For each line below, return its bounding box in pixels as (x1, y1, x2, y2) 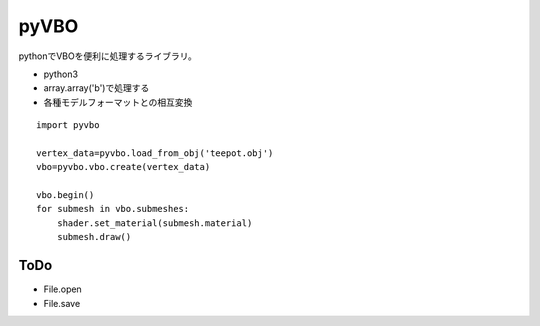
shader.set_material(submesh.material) (56, 217, 253, 229)
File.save (43, 297, 81, 309)
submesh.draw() (56, 231, 132, 243)
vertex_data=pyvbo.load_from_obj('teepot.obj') (36, 147, 274, 159)
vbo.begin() (36, 190, 95, 201)
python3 (43, 68, 79, 80)
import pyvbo (36, 120, 100, 131)
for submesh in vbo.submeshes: (36, 203, 190, 215)
